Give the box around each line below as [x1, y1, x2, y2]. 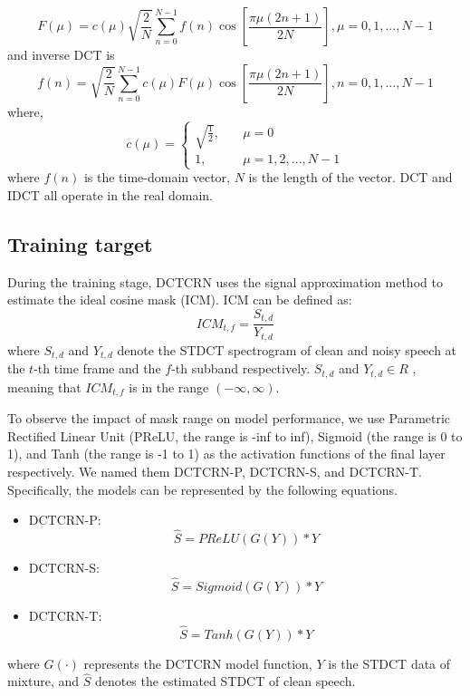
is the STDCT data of [328, 653, 451, 672]
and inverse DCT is [7, 45, 115, 63]
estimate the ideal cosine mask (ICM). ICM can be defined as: [7, 290, 352, 309]
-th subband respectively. [171, 359, 311, 378]
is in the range [129, 377, 209, 396]
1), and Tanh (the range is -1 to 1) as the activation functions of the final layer [7, 444, 446, 463]
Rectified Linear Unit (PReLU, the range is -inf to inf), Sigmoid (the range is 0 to [7, 426, 463, 445]
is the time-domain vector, [83, 168, 230, 187]
